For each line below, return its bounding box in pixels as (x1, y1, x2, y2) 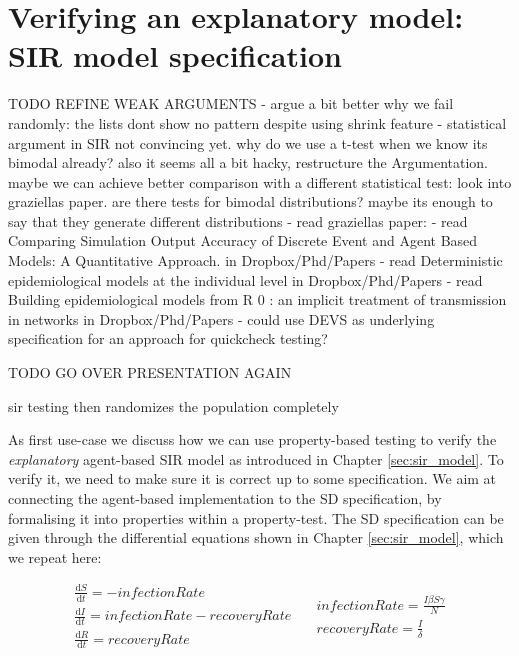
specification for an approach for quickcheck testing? (8, 328, 328, 349)
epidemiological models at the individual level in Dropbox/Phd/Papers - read (8, 269, 483, 290)
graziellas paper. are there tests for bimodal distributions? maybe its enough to (8, 191, 493, 212)
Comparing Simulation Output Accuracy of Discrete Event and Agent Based (8, 230, 478, 251)
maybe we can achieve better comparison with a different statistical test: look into (8, 171, 512, 192)
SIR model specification (8, 35, 342, 76)
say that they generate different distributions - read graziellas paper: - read (8, 210, 468, 231)
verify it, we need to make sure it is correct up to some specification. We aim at (8, 468, 497, 489)
